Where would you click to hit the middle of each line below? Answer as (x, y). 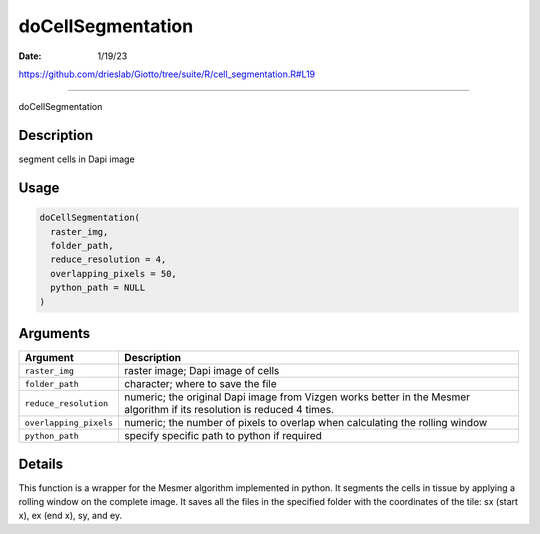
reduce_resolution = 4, (108, 259)
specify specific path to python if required (223, 436)
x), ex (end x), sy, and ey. (70, 516)
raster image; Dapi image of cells (202, 371)
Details (41, 463)
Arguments (54, 333)
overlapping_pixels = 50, (113, 273)
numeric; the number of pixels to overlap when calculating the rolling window (306, 423)
